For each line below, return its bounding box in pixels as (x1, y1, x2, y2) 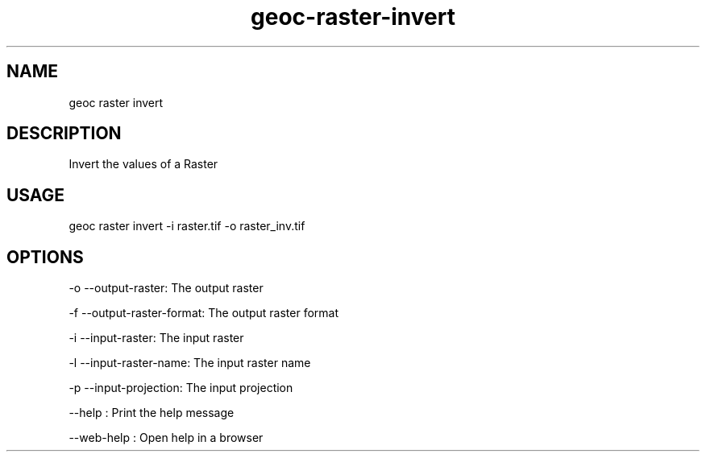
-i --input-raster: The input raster (69, 331, 244, 345)
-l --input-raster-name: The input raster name (69, 356, 311, 370)
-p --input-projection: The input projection (69, 381, 293, 395)
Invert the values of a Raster (69, 157, 218, 171)
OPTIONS (6, 246, 84, 267)
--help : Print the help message (69, 406, 235, 420)
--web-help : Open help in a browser (69, 431, 264, 445)
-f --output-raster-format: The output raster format (69, 306, 339, 320)
